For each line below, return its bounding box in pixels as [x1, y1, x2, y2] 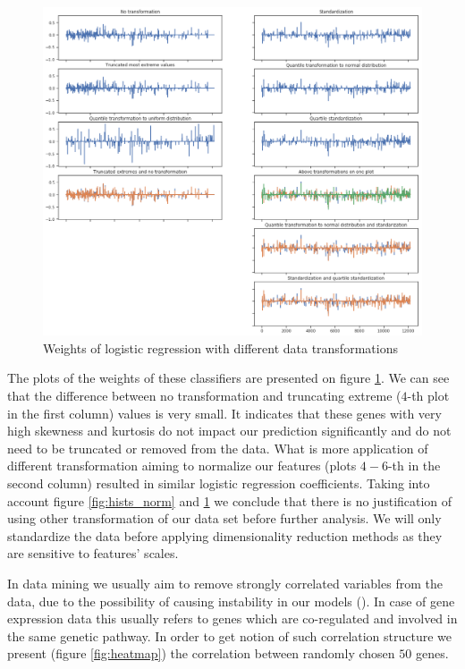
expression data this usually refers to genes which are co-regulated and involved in [7, 609, 458, 628]
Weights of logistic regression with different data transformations [43, 338, 398, 357]
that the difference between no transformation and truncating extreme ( [7, 386, 402, 405]
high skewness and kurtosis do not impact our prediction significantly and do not [7, 421, 452, 440]
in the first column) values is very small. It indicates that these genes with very [7, 403, 442, 422]
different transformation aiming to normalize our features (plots [7, 456, 357, 475]
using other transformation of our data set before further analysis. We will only [7, 509, 442, 528]
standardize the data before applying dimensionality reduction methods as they [7, 526, 443, 545]
